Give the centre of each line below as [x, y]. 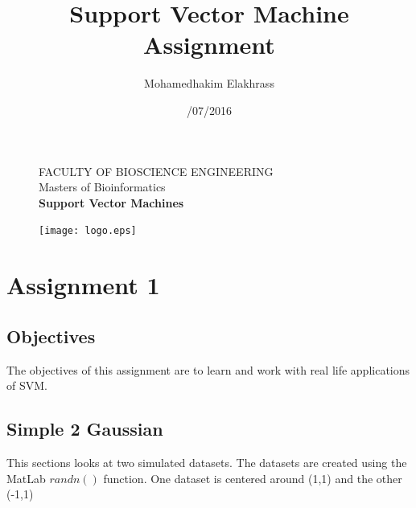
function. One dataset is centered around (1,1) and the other [253, 478]
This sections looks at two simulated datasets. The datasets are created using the [207, 462]
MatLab [26, 478]
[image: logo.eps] [88, 231]
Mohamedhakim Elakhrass [209, 83]
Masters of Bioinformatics [102, 187]
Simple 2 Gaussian [85, 429]
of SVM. [27, 385]
